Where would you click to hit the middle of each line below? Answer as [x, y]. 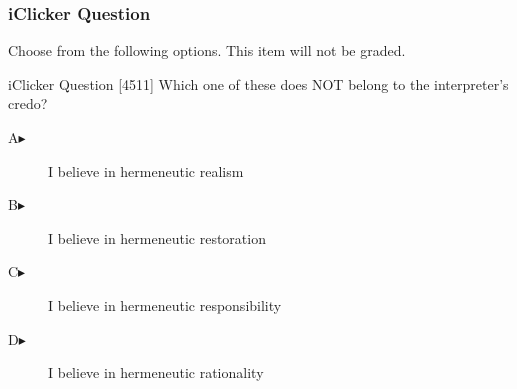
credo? [28, 103]
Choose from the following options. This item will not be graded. [207, 50]
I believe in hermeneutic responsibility [165, 304]
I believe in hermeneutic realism [146, 170]
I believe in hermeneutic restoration [157, 237]
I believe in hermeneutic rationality [156, 372]
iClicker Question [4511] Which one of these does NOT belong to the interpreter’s [258, 83]
